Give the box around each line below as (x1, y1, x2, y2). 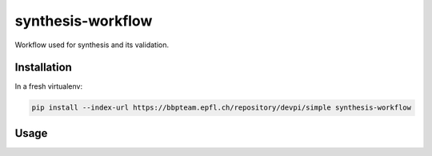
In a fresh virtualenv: (14, 82, 83, 91)
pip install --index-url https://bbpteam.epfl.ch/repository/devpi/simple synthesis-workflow (31, 103, 412, 112)
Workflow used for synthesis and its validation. (14, 40, 170, 50)
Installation (14, 61, 72, 74)
